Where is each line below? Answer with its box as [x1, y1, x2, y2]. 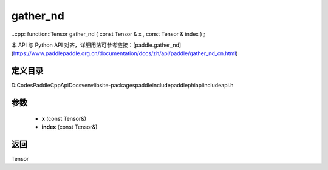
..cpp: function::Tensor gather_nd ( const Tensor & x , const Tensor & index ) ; [11, 30, 206, 38]
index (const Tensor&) [41, 123, 98, 131]
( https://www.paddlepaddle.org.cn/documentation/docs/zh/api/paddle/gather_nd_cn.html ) [11, 50, 238, 57]
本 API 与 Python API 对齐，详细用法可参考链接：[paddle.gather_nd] [11, 41, 182, 49]
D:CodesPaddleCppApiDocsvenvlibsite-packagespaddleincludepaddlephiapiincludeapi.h [11, 82, 234, 89]
